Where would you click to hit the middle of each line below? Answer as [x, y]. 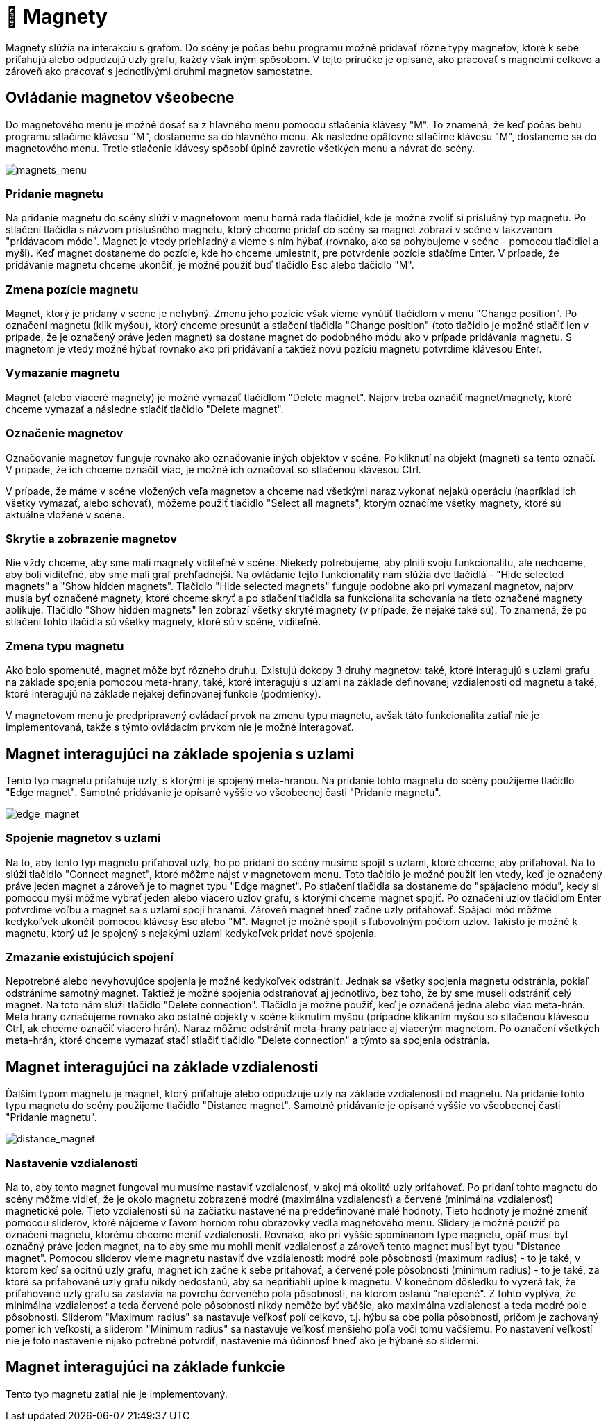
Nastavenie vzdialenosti [72, 1163]
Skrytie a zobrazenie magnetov [92, 538]
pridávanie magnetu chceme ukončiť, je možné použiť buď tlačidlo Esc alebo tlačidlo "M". [210, 265]
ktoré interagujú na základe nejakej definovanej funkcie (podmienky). [163, 694]
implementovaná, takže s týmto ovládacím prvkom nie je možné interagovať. [180, 727]
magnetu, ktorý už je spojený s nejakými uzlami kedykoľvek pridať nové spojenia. [191, 933]
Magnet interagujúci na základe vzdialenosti [162, 1067]
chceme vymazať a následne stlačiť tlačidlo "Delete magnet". [145, 409]
